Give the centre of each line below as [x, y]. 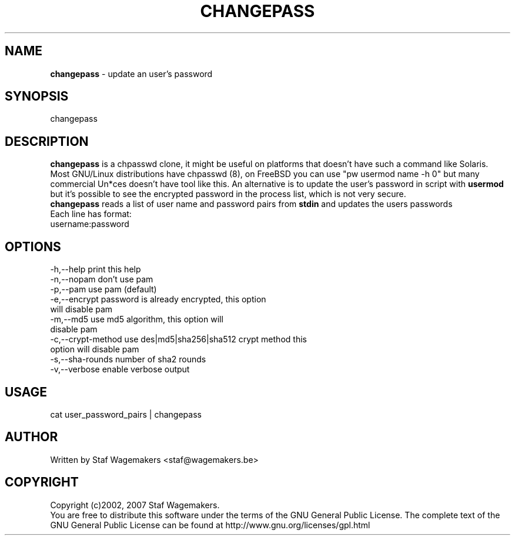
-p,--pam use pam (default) [103, 289]
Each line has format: [91, 214]
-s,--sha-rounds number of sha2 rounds [128, 359]
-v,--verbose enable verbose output [120, 369]
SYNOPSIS [37, 96]
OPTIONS [33, 246]
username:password [90, 224]
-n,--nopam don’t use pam [102, 279]
